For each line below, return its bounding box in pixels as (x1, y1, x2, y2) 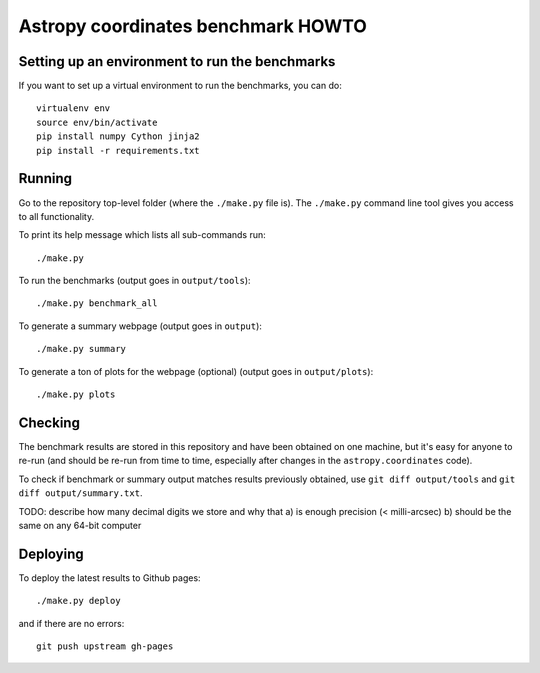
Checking (18, 414, 80, 431)
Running (18, 170, 73, 187)
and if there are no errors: (18, 617, 125, 629)
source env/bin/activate (36, 116, 158, 128)
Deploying (18, 545, 84, 562)
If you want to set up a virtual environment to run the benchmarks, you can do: (18, 80, 342, 92)
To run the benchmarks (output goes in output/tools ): (18, 275, 251, 287)
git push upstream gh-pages (36, 640, 174, 652)
